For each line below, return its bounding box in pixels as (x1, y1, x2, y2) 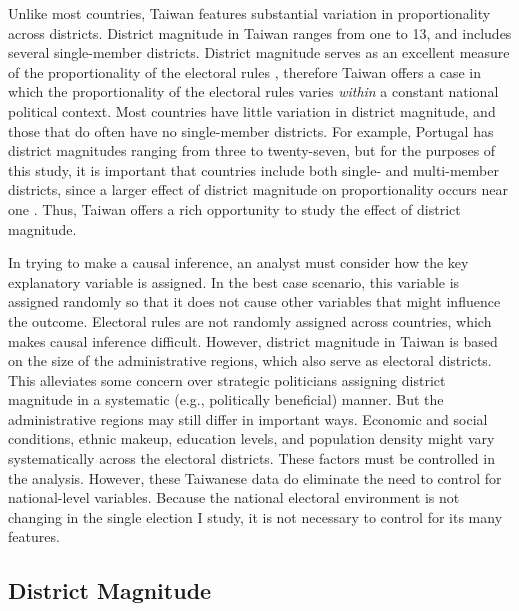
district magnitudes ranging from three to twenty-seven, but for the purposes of (8, 140, 496, 161)
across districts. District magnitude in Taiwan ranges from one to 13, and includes (8, 22, 512, 43)
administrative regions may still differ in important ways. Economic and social (8, 408, 488, 429)
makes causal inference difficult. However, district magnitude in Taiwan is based (8, 330, 498, 351)
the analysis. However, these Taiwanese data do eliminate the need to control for (8, 467, 502, 488)
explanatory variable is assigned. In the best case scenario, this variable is (8, 271, 460, 292)
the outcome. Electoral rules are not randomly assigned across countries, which (8, 310, 492, 331)
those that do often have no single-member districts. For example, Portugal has (8, 120, 494, 141)
